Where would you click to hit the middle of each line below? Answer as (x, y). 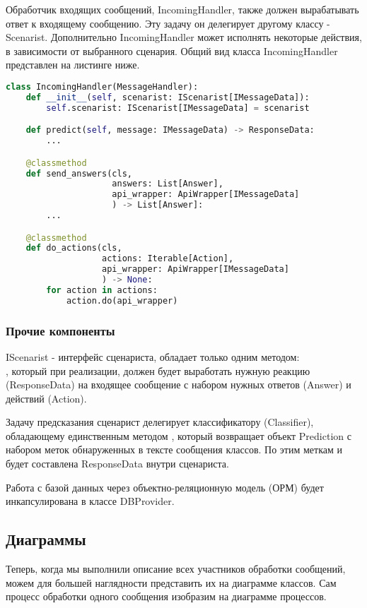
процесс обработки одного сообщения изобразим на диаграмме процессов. (166, 596)
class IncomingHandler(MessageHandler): (102, 87)
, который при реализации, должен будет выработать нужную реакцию (158, 370)
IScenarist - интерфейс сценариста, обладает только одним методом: (153, 356)
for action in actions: (102, 290)
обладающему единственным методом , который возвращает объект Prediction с (179, 435)
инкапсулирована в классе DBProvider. (90, 501)
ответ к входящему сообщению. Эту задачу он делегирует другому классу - (168, 23)
